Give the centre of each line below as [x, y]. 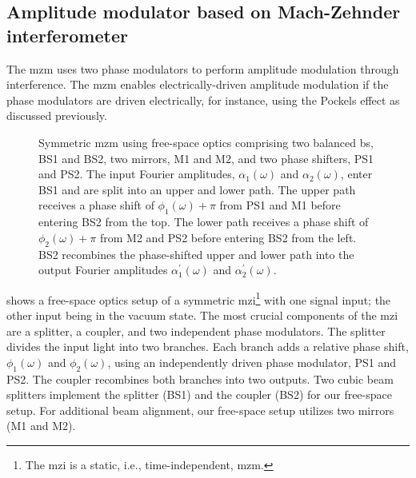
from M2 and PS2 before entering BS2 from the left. [228, 237]
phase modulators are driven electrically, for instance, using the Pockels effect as [203, 100]
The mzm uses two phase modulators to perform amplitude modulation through [203, 68]
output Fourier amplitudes [103, 270]
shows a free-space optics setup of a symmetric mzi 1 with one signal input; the [199, 298]
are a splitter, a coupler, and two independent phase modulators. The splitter [196, 331]
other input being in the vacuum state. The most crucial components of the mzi [202, 315]
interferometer [67, 35]
